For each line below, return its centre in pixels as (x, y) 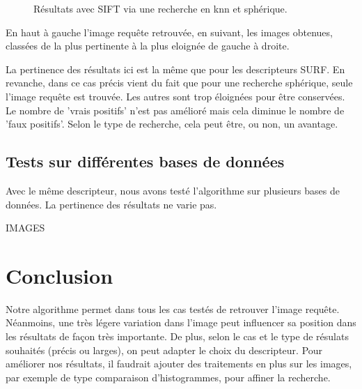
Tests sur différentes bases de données (145, 161)
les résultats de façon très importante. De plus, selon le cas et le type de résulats (177, 336)
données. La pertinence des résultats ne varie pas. (111, 204)
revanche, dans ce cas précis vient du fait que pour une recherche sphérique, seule (179, 83)
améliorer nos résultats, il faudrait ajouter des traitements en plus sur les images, (179, 364)
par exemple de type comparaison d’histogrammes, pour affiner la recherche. (168, 377)
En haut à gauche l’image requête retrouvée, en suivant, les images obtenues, (169, 32)
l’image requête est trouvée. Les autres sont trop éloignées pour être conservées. (175, 96)
